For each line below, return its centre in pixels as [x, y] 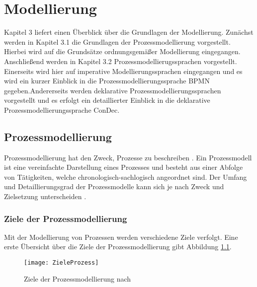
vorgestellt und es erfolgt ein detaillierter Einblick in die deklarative [107, 100]
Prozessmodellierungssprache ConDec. [62, 109]
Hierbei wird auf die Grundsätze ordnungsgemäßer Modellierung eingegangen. [122, 51]
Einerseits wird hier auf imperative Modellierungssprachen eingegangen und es [123, 71]
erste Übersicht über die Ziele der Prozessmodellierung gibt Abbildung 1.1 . [118, 247]
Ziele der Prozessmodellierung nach [78, 278]
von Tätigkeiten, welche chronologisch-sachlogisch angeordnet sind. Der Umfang [126, 177]
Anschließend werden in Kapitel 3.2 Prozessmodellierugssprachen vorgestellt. [121, 61]
